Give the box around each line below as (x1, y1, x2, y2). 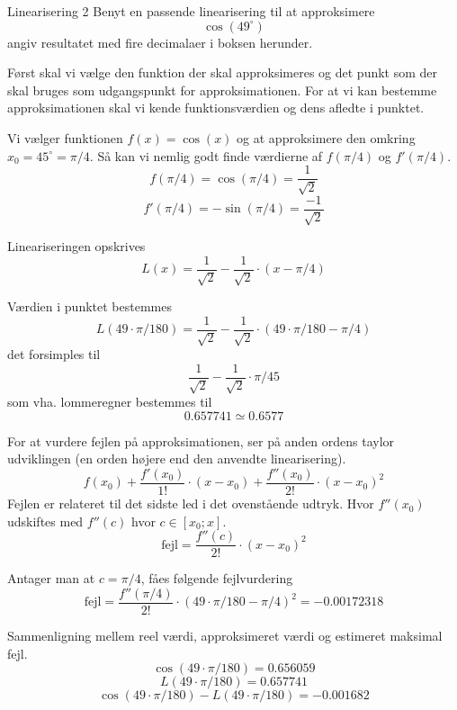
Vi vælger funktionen (7, 128, 123, 147)
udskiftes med (7, 511, 84, 530)
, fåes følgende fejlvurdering (140, 569, 293, 588)
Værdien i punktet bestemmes (7, 297, 172, 316)
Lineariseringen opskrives (7, 237, 146, 256)
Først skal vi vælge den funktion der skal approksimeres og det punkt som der (7, 63, 438, 82)
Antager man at (7, 569, 95, 588)
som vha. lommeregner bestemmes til (7, 392, 212, 411)
